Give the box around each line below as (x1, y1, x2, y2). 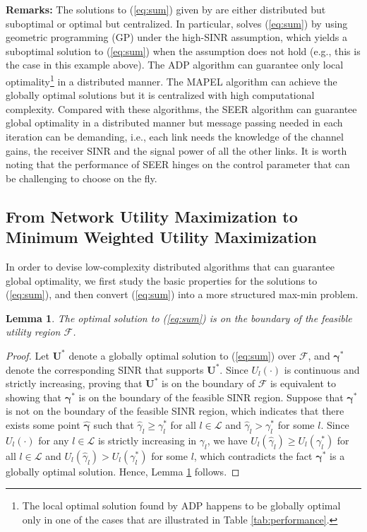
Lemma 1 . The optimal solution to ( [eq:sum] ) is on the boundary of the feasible (6, 310, 352, 325)
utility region (6, 324, 61, 339)
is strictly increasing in (97, 432, 197, 447)
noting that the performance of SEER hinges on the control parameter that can (6, 157, 350, 172)
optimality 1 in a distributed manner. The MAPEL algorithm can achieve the (6, 71, 337, 88)
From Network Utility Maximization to (6, 205, 298, 227)
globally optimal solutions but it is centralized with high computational (6, 88, 315, 102)
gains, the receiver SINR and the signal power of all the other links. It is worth (6, 143, 347, 158)
